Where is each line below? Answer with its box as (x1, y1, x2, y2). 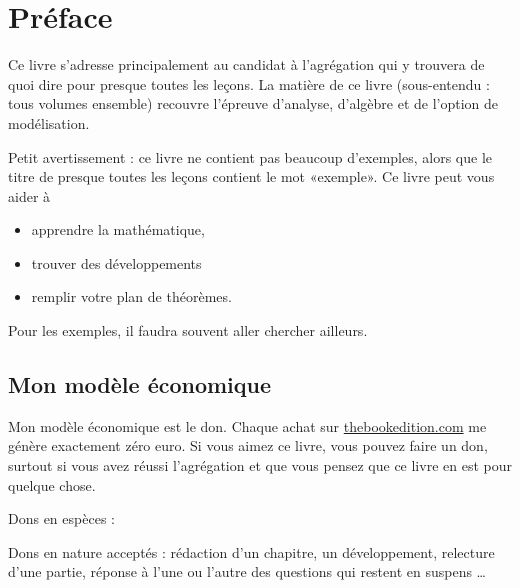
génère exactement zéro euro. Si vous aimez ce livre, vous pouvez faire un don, (8, 435, 488, 456)
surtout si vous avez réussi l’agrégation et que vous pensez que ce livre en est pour (8, 455, 512, 476)
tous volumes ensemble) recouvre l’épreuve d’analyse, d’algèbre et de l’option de (8, 93, 499, 114)
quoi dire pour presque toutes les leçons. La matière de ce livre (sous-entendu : (8, 73, 490, 94)
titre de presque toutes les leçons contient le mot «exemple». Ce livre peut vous (8, 166, 495, 187)
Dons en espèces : (8, 508, 115, 529)
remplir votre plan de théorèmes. (31, 286, 232, 307)
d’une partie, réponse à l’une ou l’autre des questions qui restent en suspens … (8, 561, 486, 582)
